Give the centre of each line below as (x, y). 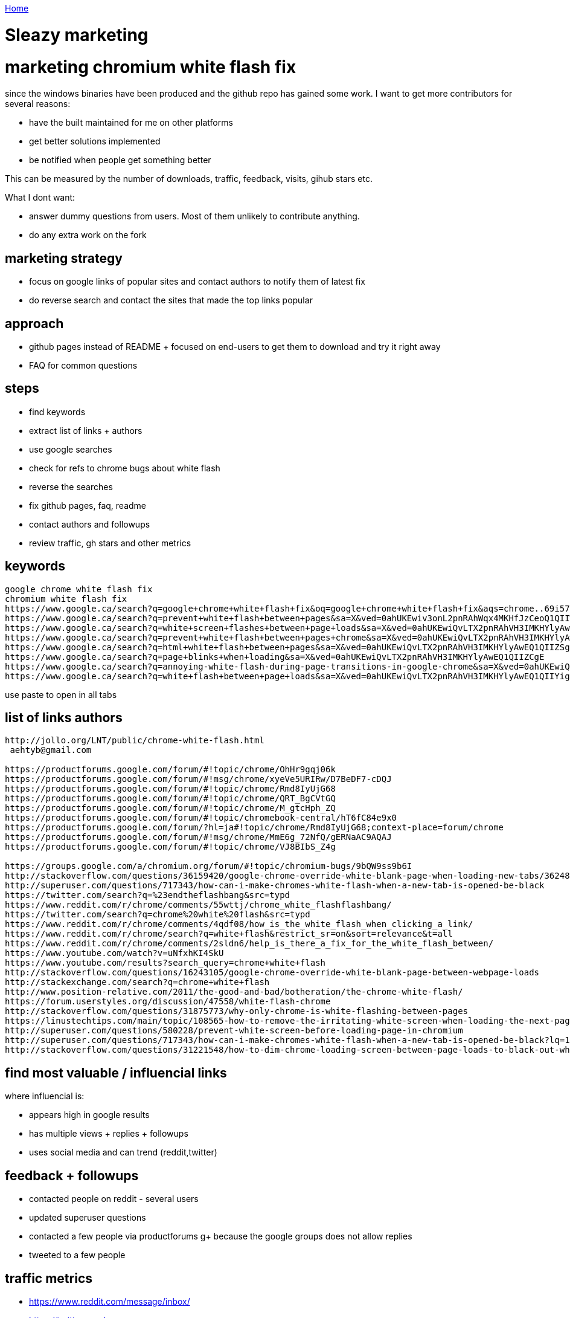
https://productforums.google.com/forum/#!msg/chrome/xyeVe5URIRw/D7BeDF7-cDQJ (198, 779)
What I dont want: (40, 198)
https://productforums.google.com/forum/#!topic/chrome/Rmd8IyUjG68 (170, 789)
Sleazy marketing (77, 35)
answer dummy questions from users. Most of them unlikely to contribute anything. (194, 216)
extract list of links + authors (86, 430)
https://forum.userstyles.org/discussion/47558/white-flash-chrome (168, 1002)
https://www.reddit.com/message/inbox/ (110, 1301)
